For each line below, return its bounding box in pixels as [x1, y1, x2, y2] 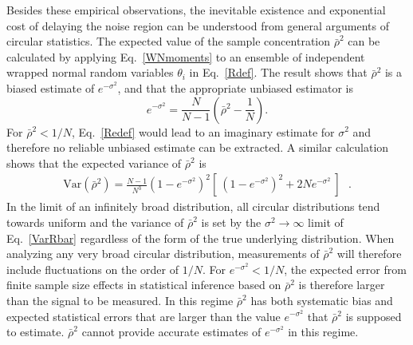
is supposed [345, 307, 402, 324]
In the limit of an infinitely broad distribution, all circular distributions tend [6, 198, 380, 215]
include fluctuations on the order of [6, 260, 179, 277]
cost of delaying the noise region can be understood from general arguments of [6, 17, 390, 34]
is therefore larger [298, 276, 385, 293]
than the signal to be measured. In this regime [6, 291, 234, 308]
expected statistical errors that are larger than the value [6, 307, 281, 324]
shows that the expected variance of [6, 154, 182, 171]
